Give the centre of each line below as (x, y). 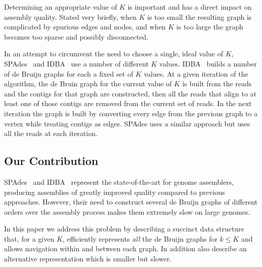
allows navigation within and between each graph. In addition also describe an (125, 248)
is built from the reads (217, 84)
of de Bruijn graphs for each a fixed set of (69, 73)
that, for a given (29, 238)
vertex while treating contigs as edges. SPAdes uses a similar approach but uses (127, 123)
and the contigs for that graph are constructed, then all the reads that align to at (130, 93)
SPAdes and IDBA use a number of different (76, 63)
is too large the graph (210, 27)
